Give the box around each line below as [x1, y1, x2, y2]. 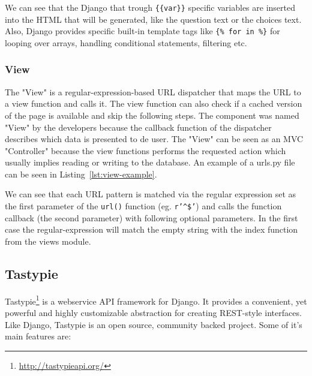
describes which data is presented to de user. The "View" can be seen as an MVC [5, 133, 304, 145]
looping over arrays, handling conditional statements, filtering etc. [5, 36, 247, 49]
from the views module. [5, 234, 91, 247]
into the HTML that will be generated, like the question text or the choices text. [5, 13, 302, 25]
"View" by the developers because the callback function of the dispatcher [5, 121, 272, 133]
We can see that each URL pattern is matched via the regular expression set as [5, 188, 296, 200]
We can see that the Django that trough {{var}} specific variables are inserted [5, 1, 295, 13]
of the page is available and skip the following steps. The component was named [5, 109, 299, 121]
